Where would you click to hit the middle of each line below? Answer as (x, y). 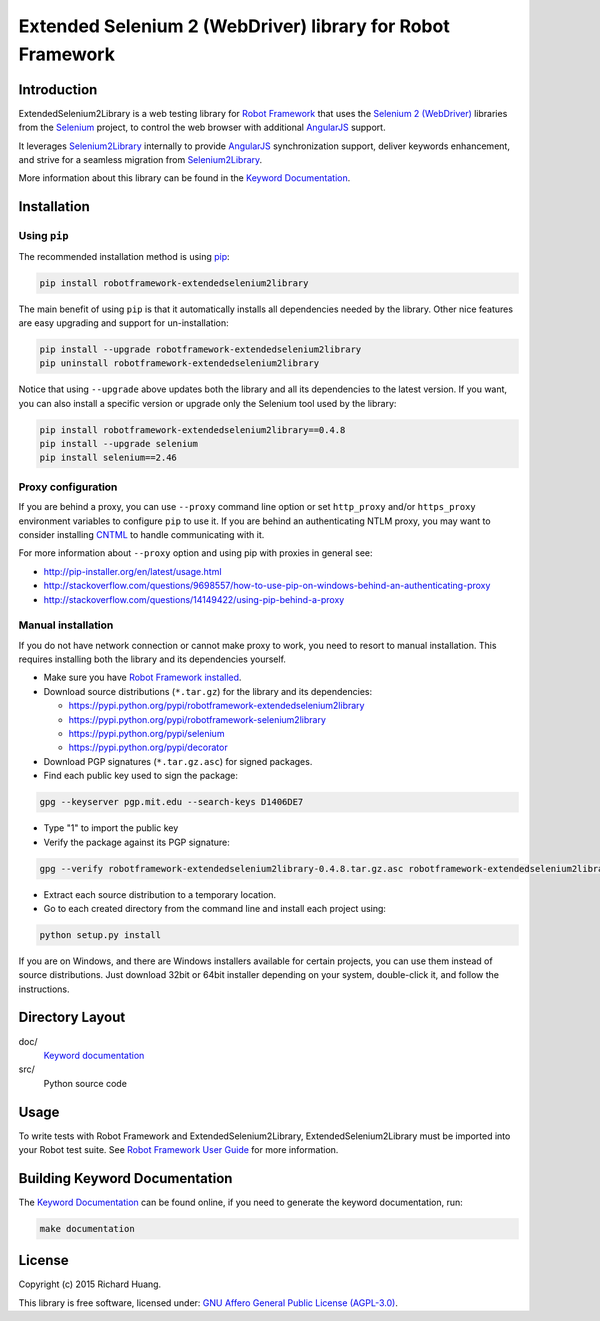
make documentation (87, 1228)
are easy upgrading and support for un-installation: (123, 322)
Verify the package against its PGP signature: (136, 842)
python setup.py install (100, 934)
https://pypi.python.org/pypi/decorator (148, 747)
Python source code (85, 1083)
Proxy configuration (68, 487)
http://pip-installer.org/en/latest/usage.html (132, 571)
